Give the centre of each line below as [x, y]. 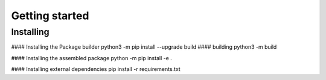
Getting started [50, 16]
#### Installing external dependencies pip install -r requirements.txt [96, 69]
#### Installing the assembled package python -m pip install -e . [91, 58]
